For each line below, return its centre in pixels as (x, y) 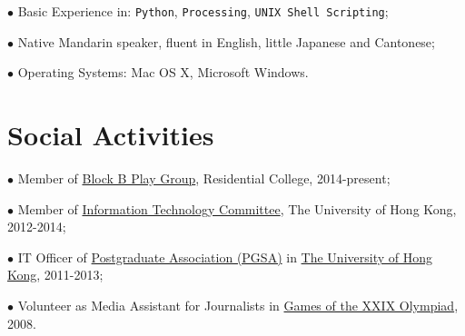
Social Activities (111, 135)
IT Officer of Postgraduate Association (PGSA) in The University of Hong (225, 257)
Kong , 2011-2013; (55, 275)
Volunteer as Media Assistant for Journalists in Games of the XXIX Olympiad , (238, 305)
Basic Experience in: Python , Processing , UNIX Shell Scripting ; (203, 11)
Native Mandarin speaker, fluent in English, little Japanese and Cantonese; (226, 41)
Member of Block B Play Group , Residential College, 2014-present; (204, 178)
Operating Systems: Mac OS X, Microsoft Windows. (163, 72)
